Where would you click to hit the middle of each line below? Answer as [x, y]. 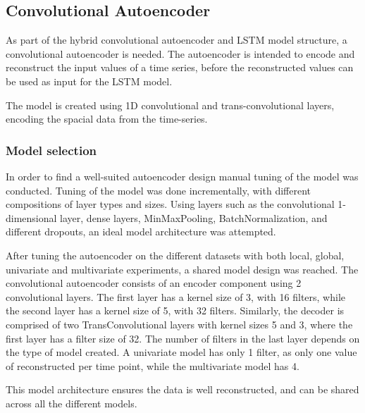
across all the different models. [72, 403]
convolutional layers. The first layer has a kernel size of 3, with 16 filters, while [175, 296]
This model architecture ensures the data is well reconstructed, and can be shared [182, 389]
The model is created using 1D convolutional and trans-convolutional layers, [170, 105]
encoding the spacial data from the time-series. [107, 119]
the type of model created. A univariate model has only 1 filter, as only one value [181, 352]
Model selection [51, 150]
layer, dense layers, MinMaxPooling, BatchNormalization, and [194, 217]
